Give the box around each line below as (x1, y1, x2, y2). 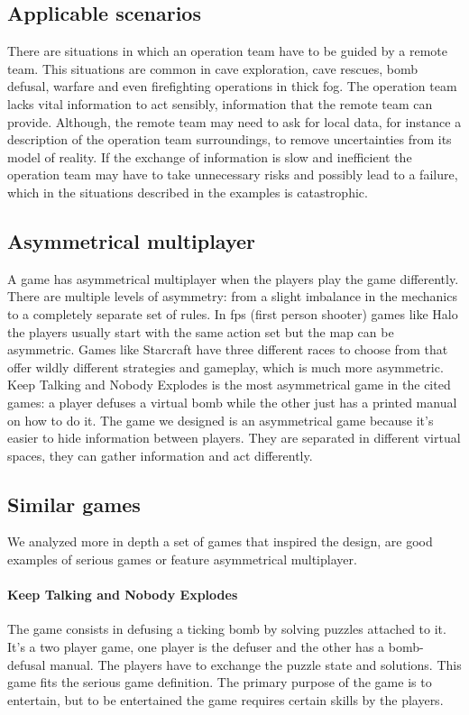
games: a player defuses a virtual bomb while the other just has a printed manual (7, 392, 457, 411)
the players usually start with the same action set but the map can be (7, 322, 394, 341)
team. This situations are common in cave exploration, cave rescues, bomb (7, 59, 418, 78)
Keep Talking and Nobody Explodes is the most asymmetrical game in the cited (7, 375, 451, 394)
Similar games (7, 490, 141, 518)
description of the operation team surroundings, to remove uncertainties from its (7, 130, 452, 149)
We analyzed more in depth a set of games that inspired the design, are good (7, 532, 433, 551)
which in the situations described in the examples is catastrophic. (7, 182, 368, 201)
